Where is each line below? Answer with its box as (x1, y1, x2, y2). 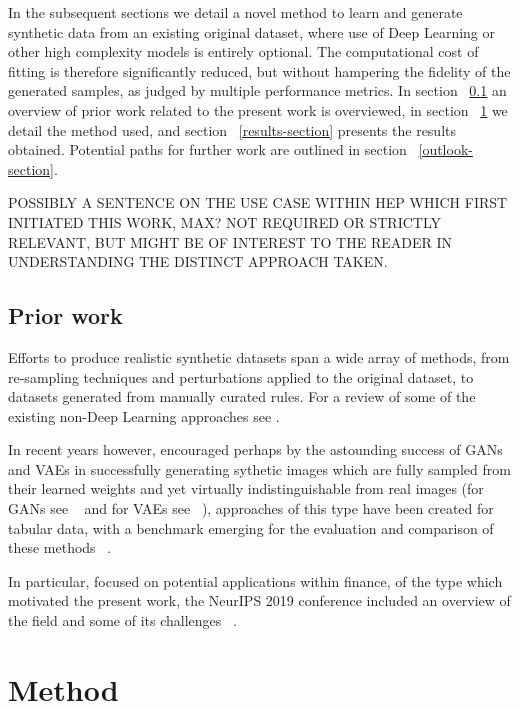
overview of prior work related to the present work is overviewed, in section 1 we (8, 99, 508, 120)
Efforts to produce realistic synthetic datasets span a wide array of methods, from (8, 346, 510, 367)
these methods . (8, 537, 112, 558)
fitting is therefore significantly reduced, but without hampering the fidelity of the (8, 60, 511, 81)
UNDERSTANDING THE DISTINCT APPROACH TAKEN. (8, 251, 388, 272)
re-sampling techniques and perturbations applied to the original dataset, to (8, 366, 474, 387)
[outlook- (418, 139, 473, 160)
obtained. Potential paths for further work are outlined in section (8, 139, 407, 160)
